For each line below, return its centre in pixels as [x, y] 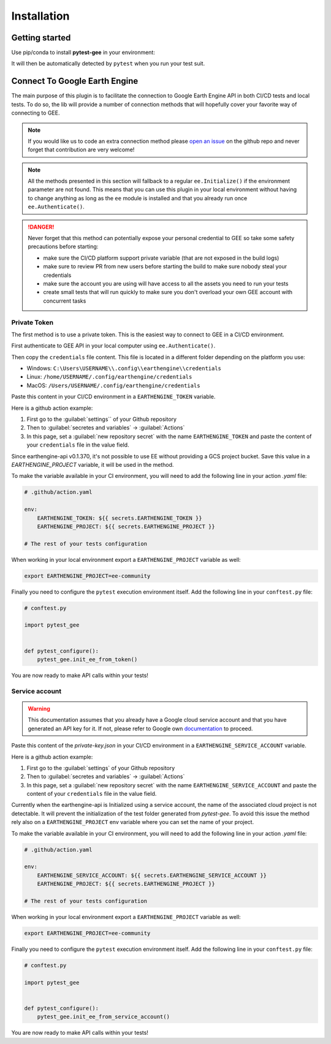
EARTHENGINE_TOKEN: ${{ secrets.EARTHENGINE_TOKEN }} [120, 518]
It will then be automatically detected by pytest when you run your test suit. [108, 64]
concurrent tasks [65, 301]
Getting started [41, 38]
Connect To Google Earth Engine [75, 81]
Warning [39, 708]
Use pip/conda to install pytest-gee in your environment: [83, 53]
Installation [40, 16]
